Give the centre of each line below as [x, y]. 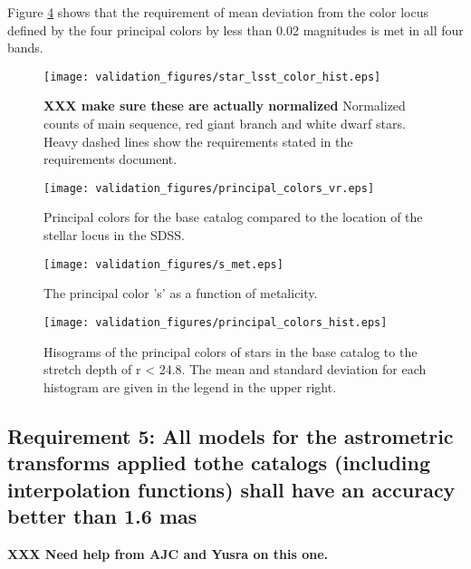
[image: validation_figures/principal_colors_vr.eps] [209, 188]
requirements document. [111, 159]
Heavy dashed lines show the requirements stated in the [198, 141]
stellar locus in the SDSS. [114, 235]
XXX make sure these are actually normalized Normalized [225, 106]
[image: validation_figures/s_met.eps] [163, 264]
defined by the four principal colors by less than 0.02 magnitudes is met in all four [235, 29]
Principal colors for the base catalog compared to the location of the [233, 217]
